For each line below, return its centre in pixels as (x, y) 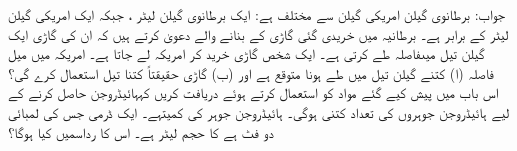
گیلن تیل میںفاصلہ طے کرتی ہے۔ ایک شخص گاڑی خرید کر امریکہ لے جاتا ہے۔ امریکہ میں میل (246, 53)
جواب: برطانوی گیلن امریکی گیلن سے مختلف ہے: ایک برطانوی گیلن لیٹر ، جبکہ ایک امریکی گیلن (257, 14)
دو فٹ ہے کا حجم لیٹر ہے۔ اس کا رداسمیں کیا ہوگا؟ (141, 131)
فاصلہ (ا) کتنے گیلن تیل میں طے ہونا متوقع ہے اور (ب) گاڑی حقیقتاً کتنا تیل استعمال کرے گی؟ (251, 72)
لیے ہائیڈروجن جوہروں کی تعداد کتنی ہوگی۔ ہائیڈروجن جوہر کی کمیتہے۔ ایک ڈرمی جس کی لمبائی (259, 111)
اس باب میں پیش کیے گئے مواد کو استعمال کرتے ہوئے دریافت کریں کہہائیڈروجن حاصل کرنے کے (253, 92)
